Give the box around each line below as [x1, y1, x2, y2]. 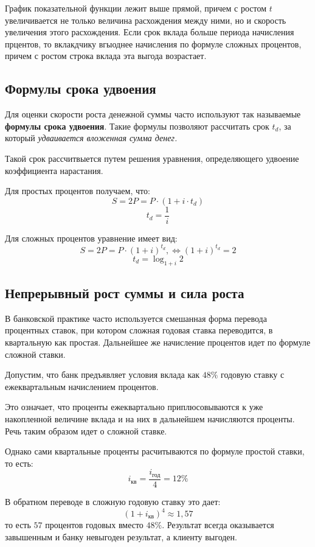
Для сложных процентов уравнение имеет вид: [5, 231, 178, 244]
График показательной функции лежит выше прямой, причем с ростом [5, 2, 267, 14]
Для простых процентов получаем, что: [5, 184, 150, 197]
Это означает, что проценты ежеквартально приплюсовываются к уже [5, 400, 263, 413]
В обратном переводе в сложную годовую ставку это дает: [5, 495, 221, 507]
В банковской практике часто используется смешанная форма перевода [5, 312, 267, 324]
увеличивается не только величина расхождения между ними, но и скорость [5, 13, 286, 26]
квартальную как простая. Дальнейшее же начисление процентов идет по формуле [5, 336, 311, 349]
